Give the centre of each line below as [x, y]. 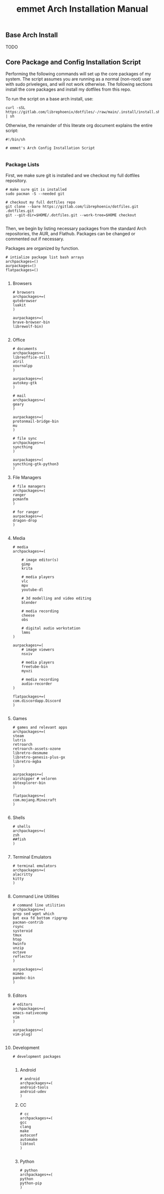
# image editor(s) [40, 560]
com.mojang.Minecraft [34, 800]
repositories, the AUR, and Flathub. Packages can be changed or [71, 233]
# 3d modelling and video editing [56, 598]
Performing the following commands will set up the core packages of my [78, 74]
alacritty [23, 874]
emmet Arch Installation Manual [82, 9]
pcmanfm [20, 499]
